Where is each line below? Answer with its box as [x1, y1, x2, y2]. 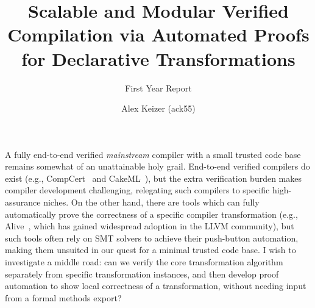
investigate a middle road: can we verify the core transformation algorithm [5, 256, 283, 268]
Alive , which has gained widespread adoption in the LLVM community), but [5, 220, 294, 232]
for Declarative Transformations [21, 46, 296, 71]
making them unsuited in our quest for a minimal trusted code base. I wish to [5, 243, 296, 256]
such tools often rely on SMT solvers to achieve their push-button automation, [5, 231, 299, 244]
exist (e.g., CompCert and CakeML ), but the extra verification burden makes [5, 171, 302, 184]
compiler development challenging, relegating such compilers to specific [5, 184, 270, 196]
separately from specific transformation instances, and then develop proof [5, 267, 279, 280]
